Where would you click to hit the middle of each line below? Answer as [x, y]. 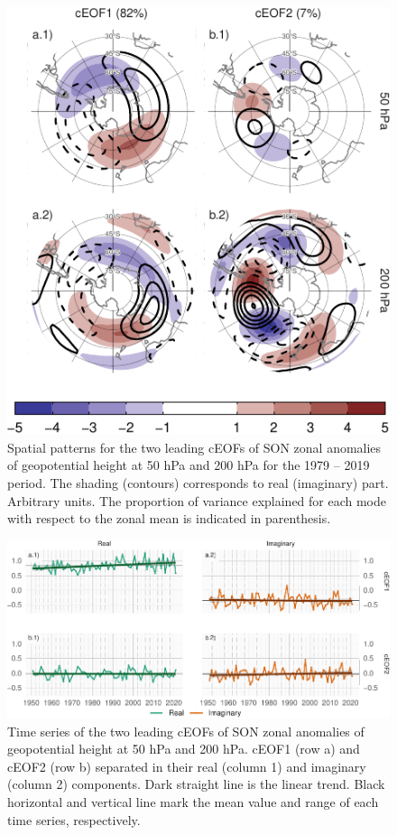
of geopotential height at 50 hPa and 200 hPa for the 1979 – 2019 [189, 465]
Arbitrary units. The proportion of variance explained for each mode [197, 500]
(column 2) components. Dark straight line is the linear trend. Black [196, 784]
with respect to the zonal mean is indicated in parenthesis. [169, 518]
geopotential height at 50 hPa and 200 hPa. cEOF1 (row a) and [184, 749]
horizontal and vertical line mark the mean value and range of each [193, 801]
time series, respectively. [74, 819]
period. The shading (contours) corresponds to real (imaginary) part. [198, 483]
